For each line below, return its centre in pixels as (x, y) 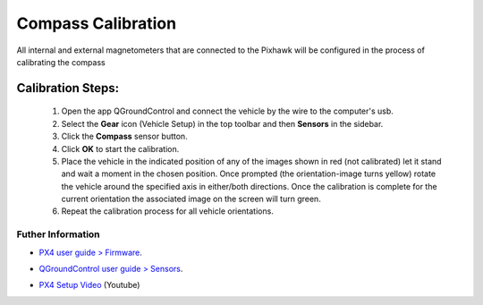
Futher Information (58, 234)
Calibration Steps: (68, 88)
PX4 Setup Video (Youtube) (89, 285)
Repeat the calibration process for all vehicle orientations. (168, 211)
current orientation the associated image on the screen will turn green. (191, 199)
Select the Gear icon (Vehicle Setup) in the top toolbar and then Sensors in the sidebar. (222, 123)
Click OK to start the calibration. (120, 148)
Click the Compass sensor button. (124, 136)
